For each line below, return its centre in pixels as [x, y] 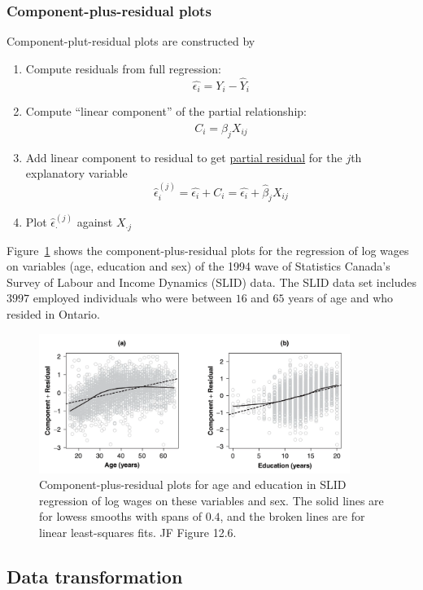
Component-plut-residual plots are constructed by [131, 41]
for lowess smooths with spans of [120, 516]
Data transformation [95, 576]
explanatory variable [76, 173]
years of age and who [341, 298]
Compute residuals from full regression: [123, 68]
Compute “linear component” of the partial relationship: [166, 111]
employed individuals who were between [132, 298]
